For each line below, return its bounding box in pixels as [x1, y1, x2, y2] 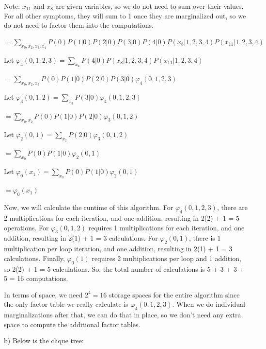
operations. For [4, 222, 49, 232]
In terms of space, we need [4, 289, 83, 299]
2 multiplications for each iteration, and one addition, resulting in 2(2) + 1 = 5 [4, 213, 240, 223]
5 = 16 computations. [4, 273, 68, 283]
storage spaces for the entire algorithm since [109, 289, 240, 299]
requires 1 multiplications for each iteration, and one [88, 222, 245, 232]
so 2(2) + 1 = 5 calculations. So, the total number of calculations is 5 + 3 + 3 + [4, 263, 245, 274]
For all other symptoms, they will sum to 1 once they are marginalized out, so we [4, 10, 246, 20]
